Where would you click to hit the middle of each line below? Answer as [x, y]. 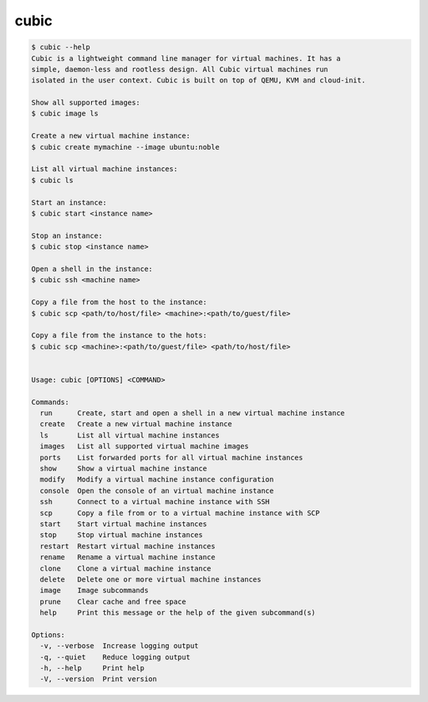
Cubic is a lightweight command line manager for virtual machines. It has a [186, 58]
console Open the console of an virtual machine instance [157, 490]
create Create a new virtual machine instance [136, 424]
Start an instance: [69, 202]
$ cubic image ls [65, 114]
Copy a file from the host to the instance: [119, 302]
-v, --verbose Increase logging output [119, 646]
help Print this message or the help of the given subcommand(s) [178, 613]
